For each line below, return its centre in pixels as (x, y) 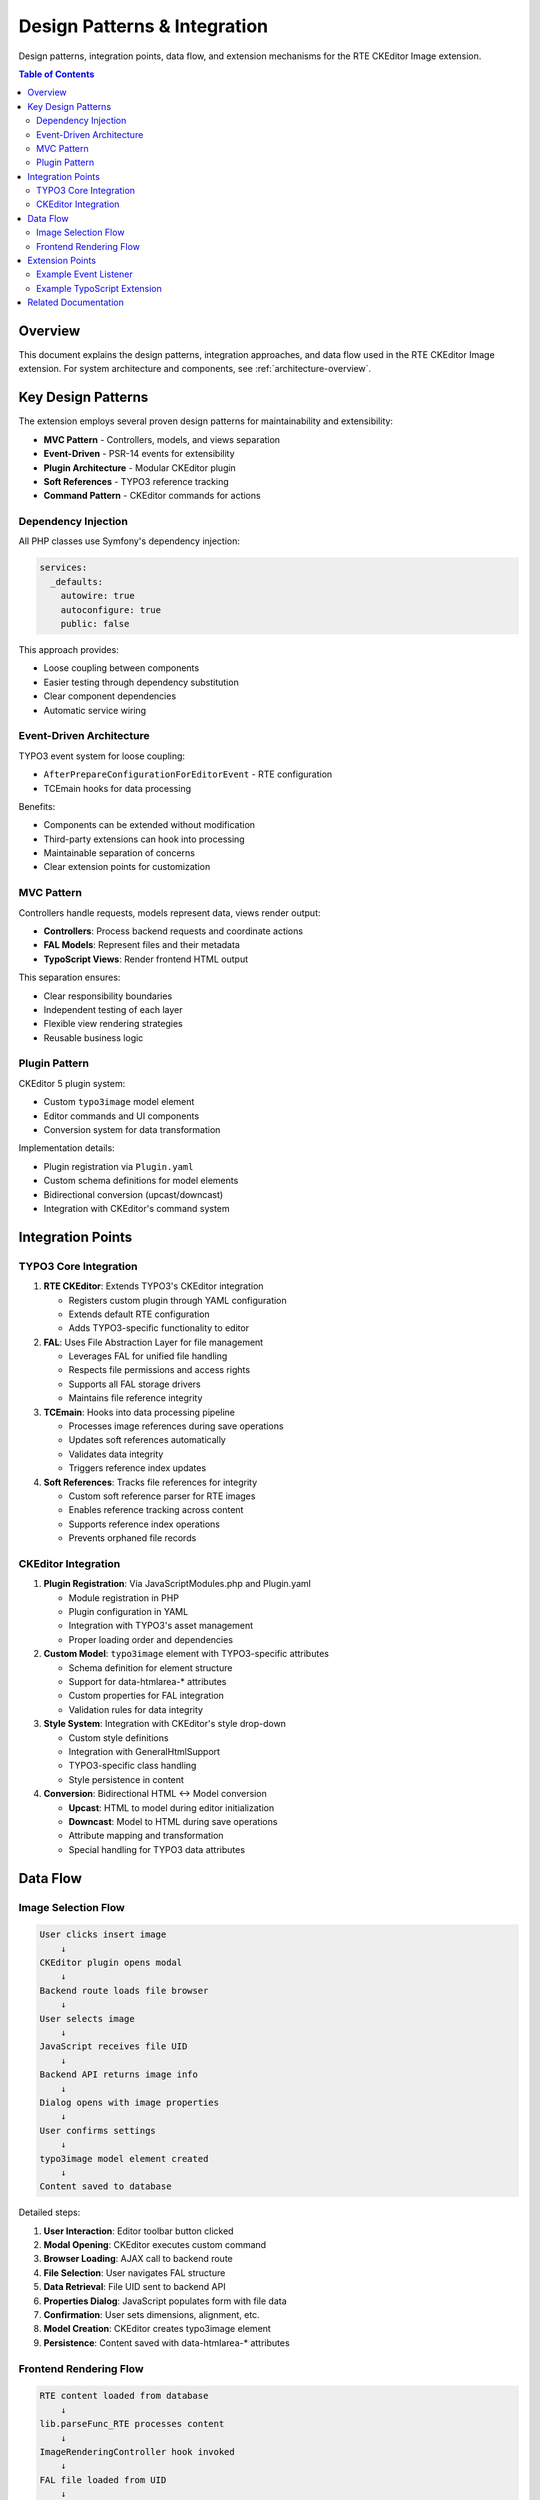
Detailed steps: (49, 2212)
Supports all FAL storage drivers (134, 1384)
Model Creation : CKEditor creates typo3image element (157, 2329)
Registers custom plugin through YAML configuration (177, 1300)
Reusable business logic (93, 1037)
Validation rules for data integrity (136, 1709)
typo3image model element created (124, 2158)
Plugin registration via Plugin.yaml (118, 1166)
